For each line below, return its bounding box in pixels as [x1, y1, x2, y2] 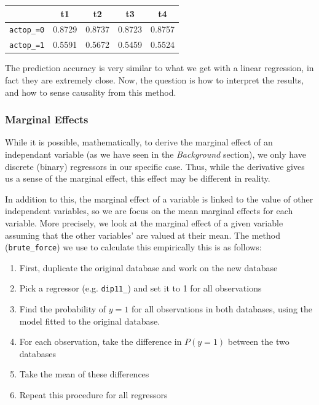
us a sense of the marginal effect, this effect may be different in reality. [5, 172, 270, 185]
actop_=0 [9, 26, 45, 35]
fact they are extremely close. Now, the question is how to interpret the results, [5, 74, 304, 86]
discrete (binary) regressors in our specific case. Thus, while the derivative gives [5, 160, 305, 172]
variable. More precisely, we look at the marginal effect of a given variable [5, 216, 283, 229]
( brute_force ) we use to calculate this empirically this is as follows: [5, 241, 262, 253]
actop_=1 [9, 41, 45, 50]
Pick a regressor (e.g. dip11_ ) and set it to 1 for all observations [19, 282, 262, 295]
